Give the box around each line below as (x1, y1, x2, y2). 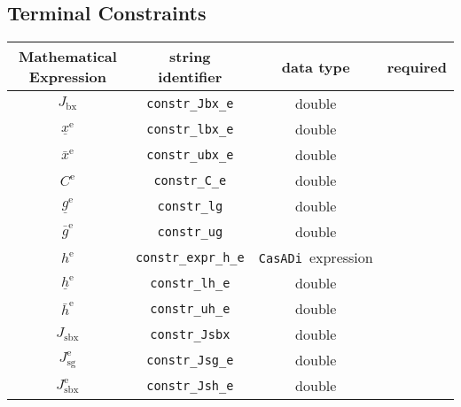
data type (281, 56, 350, 77)
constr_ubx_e (146, 147, 234, 162)
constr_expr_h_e (135, 250, 245, 265)
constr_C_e (153, 173, 227, 188)
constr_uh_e (150, 301, 230, 316)
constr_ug (157, 224, 223, 239)
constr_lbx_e (146, 121, 234, 136)
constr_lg (157, 198, 223, 213)
